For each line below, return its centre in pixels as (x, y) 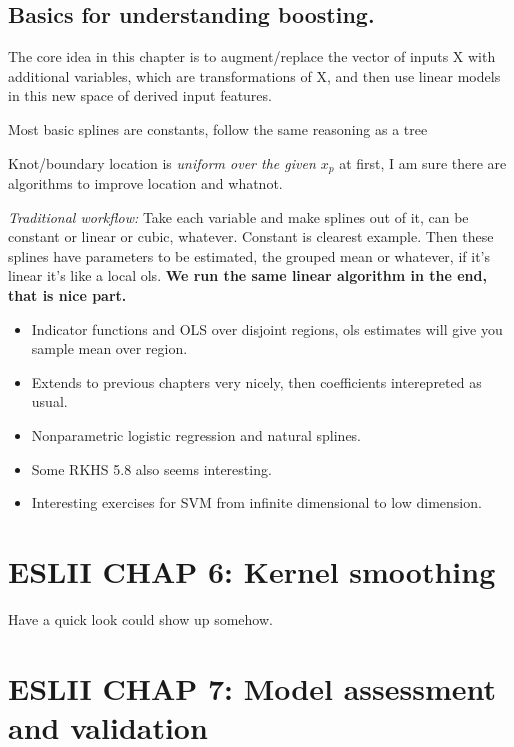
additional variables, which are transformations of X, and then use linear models (254, 75)
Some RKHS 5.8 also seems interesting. (151, 468)
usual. (49, 401)
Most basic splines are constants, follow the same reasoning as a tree (218, 128)
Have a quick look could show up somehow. (140, 618)
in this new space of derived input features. (140, 95)
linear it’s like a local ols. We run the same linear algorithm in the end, (247, 275)
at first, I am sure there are (423, 162)
